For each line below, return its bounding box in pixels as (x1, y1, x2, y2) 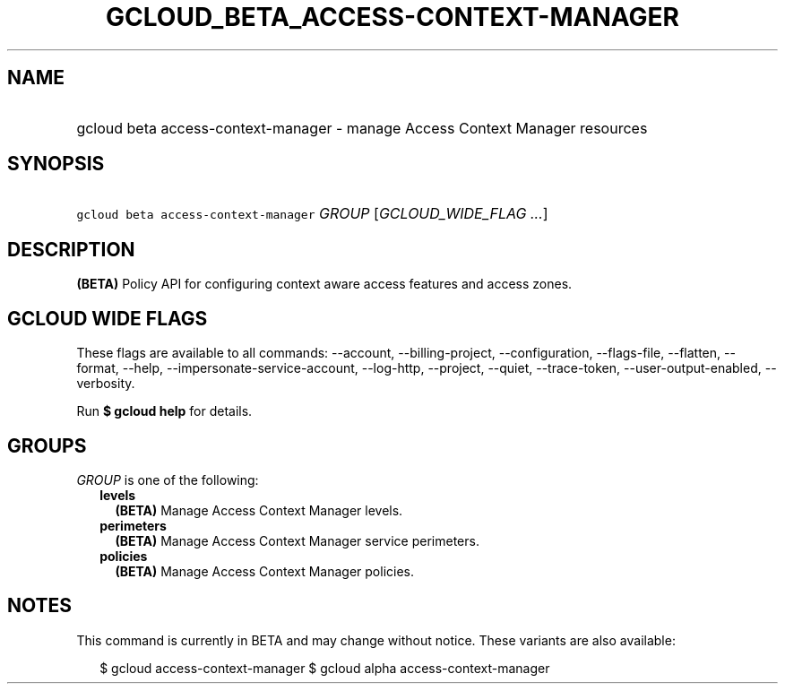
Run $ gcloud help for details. (76, 403, 253, 419)
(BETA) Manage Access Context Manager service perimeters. (115, 532, 479, 548)
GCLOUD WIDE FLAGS (7, 307, 208, 330)
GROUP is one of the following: (76, 471, 259, 488)
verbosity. (76, 376, 135, 392)
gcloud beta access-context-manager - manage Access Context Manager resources (76, 118, 648, 137)
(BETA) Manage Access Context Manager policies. (115, 563, 414, 579)
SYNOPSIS (7, 152, 105, 176)
